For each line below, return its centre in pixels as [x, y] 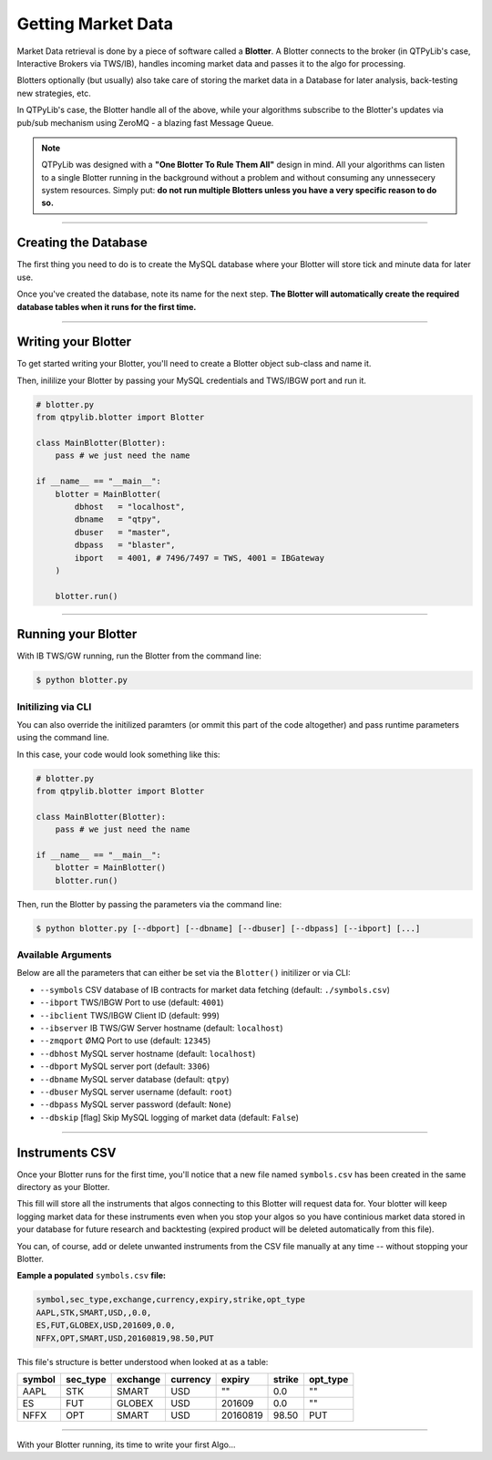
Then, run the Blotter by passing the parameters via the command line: [149, 904]
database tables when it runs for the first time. [107, 306]
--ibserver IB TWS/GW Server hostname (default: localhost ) [161, 1028]
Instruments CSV [67, 1152]
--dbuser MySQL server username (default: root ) [136, 1092]
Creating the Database [82, 243]
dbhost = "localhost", [130, 507]
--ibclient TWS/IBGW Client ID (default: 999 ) [130, 1015]
